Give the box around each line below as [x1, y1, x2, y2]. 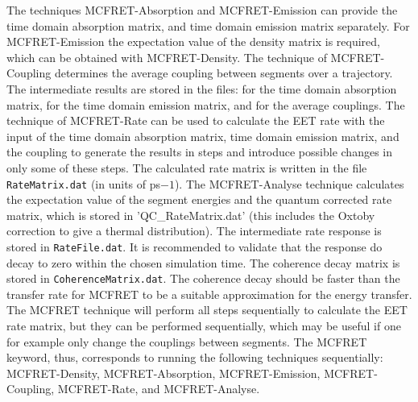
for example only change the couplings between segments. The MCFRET [6, 333, 367, 350]
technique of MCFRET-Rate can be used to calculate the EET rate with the [6, 112, 385, 129]
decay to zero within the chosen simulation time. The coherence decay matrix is [6, 254, 400, 271]
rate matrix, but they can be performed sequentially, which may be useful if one [6, 317, 401, 334]
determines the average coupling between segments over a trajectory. [54, 64, 393, 81]
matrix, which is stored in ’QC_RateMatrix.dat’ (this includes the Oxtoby [6, 206, 375, 223]
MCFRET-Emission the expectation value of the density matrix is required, [6, 33, 380, 50]
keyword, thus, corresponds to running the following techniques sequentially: [6, 349, 383, 366]
